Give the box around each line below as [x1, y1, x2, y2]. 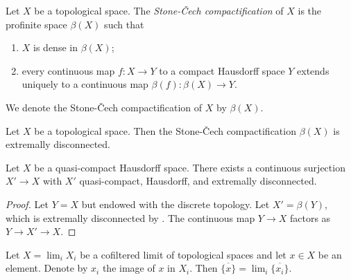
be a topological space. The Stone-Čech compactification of [34, 3, 284, 17]
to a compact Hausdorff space [159, 63, 285, 77]
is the [298, 3, 322, 17]
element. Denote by [6, 261, 88, 275]
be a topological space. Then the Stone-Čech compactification [34, 123, 296, 138]
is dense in [33, 40, 78, 55]
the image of [102, 261, 155, 275]
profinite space [6, 17, 67, 31]
